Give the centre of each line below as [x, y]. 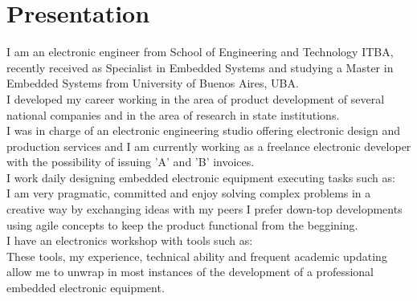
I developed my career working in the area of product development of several [196, 98]
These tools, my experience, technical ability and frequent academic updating [197, 256]
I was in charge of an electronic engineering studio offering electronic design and [204, 130]
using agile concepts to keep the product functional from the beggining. [182, 224]
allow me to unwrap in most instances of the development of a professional [190, 272]
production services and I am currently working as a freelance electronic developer [209, 146]
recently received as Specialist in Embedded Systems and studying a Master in [200, 67]
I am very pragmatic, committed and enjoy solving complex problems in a [189, 193]
